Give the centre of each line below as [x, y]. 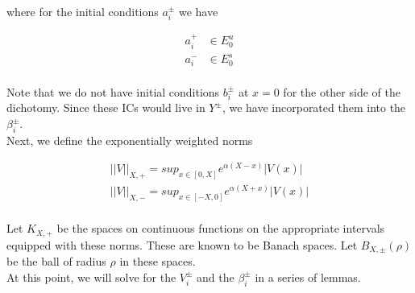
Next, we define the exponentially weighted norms [130, 140]
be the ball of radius [56, 261]
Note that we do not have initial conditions [113, 91]
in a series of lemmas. [308, 276]
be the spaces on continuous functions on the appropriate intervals [221, 228]
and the [216, 276]
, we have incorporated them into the [314, 107]
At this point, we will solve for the [91, 276]
